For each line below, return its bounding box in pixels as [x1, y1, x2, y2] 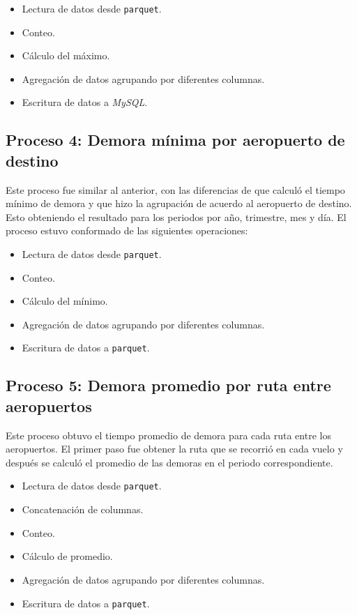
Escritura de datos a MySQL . [22, 95, 148, 109]
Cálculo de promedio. [22, 549, 113, 563]
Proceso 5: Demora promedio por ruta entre [6, 374, 331, 396]
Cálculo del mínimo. [22, 294, 108, 308]
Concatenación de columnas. [22, 502, 144, 517]
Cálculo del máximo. [22, 48, 110, 63]
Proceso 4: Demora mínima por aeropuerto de [6, 129, 345, 151]
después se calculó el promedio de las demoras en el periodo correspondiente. [6, 455, 333, 469]
